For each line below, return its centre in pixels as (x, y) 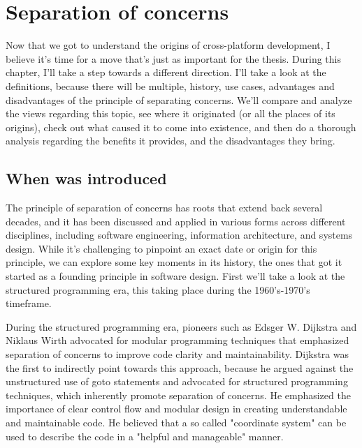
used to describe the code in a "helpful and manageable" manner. (145, 436)
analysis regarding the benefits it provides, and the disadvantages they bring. (171, 141)
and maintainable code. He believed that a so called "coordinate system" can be (176, 422)
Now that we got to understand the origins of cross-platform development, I (168, 45)
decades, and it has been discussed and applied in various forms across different (176, 221)
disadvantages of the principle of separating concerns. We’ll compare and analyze (179, 99)
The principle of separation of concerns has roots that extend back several (164, 208)
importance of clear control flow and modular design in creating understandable (176, 409)
